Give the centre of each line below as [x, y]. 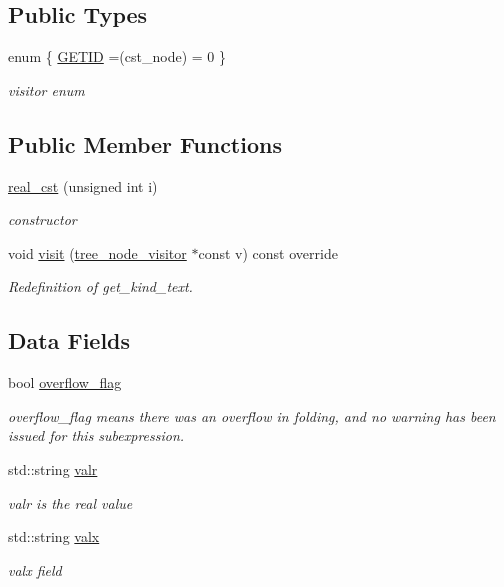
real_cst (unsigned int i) [83, 185]
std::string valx [54, 536]
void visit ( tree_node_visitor [97, 252]
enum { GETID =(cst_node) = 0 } [117, 56]
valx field [35, 569]
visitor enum [46, 89]
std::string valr [53, 468]
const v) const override [268, 252]
